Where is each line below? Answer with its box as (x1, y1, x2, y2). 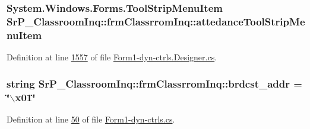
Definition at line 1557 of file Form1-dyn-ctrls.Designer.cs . (7, 51, 217, 63)
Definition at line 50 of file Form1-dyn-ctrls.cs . (7, 112, 175, 125)
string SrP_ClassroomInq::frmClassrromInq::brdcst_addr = (7, 76, 302, 91)
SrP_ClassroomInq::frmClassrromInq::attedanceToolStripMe (7, 14, 305, 28)
